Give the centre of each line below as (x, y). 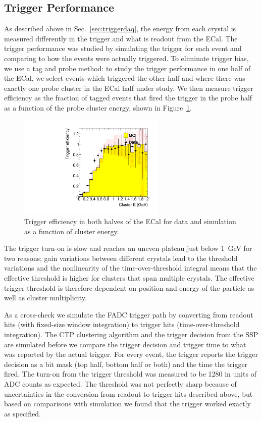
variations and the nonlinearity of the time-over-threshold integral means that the (130, 268)
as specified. (22, 413)
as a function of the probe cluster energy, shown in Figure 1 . (98, 107)
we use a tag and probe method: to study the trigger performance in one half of (127, 68)
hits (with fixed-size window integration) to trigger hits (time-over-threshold (122, 324)
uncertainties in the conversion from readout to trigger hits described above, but (128, 393)
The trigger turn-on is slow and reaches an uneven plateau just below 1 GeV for (128, 248)
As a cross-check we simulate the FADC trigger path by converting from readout (129, 314)
